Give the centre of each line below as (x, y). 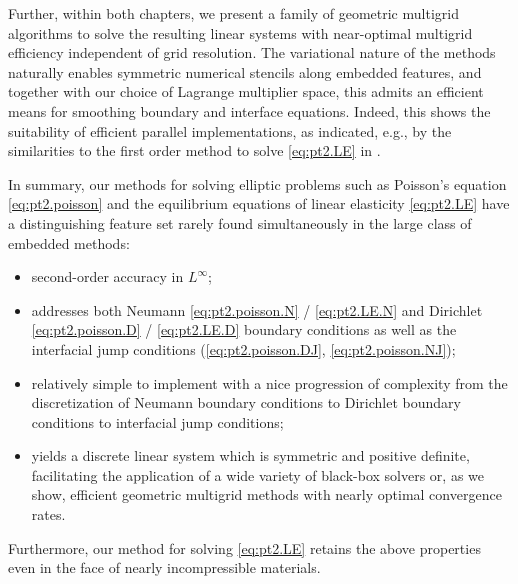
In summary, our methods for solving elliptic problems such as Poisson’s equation (257, 183)
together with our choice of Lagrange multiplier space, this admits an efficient (246, 91)
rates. (48, 514)
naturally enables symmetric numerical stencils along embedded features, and (245, 71)
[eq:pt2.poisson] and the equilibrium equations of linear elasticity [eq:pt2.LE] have (259, 203)
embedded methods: (69, 242)
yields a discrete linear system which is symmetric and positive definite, (250, 455)
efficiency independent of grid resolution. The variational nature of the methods (252, 52)
